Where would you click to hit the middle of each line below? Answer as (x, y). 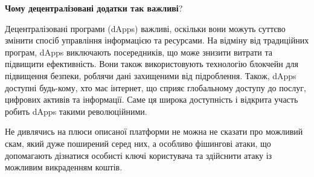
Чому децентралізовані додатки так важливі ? (94, 8)
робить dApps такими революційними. (76, 111)
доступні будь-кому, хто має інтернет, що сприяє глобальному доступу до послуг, (155, 87)
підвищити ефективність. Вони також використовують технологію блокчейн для (152, 64)
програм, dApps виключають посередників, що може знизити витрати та (139, 52)
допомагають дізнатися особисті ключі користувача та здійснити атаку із (139, 155)
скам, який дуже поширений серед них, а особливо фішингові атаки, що (138, 143)
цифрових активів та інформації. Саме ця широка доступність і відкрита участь (152, 99)
